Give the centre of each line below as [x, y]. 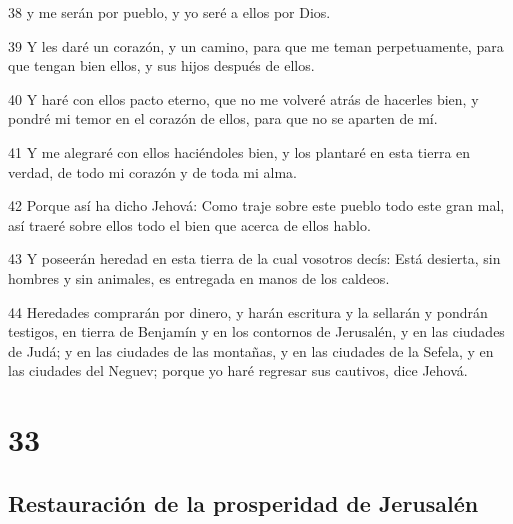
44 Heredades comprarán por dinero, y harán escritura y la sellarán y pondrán [248, 311]
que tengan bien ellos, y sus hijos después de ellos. [161, 65]
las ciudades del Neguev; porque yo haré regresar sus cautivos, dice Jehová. [238, 370]
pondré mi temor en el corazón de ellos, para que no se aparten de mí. [223, 118]
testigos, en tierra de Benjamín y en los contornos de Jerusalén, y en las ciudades [256, 331]
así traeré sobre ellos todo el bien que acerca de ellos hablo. [189, 224]
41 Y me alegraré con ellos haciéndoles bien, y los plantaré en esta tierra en [239, 151]
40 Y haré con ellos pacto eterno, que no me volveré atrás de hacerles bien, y [243, 98]
